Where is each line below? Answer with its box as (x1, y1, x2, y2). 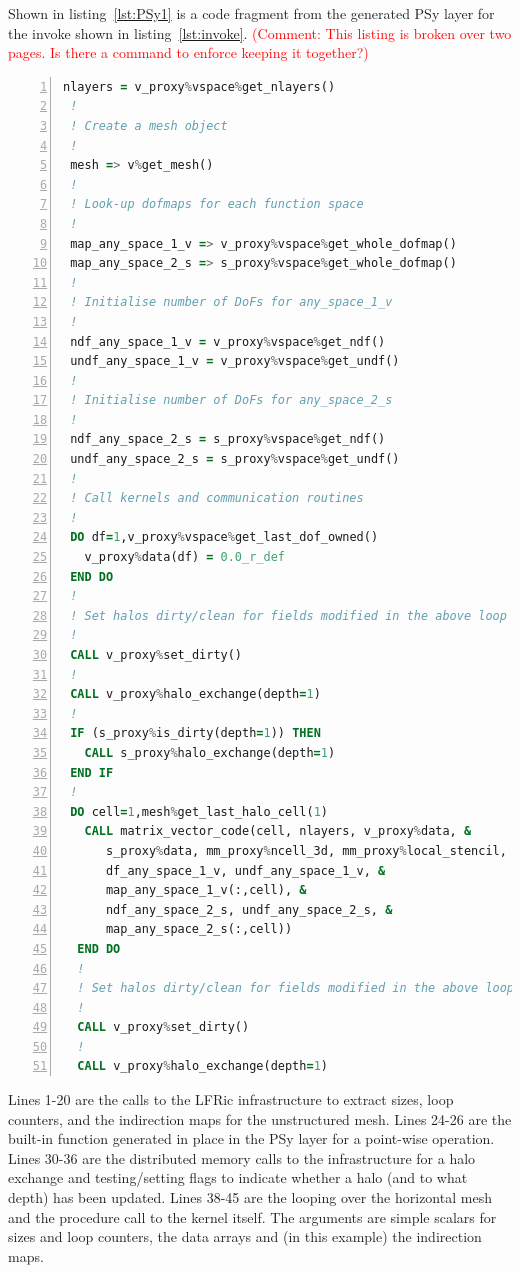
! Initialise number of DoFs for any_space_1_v (70, 295, 393, 310)
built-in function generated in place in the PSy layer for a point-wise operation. (8, 1128, 495, 1149)
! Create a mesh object (70, 118, 228, 133)
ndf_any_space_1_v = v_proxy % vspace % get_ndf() (70, 334, 386, 349)
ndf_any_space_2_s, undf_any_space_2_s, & (105, 902, 393, 917)
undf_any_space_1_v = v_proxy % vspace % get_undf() (70, 354, 400, 369)
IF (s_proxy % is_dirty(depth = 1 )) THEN (70, 726, 321, 741)
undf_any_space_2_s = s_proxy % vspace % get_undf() (70, 452, 400, 467)
